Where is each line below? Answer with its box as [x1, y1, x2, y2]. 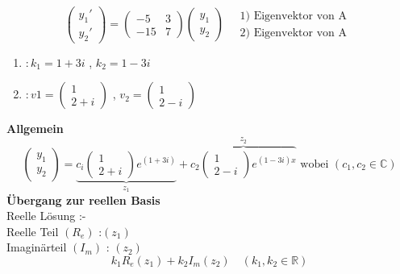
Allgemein [6, 120, 64, 137]
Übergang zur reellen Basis [6, 191, 160, 208]
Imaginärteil [6, 239, 67, 255]
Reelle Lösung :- [6, 207, 86, 224]
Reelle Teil [6, 222, 59, 239]
